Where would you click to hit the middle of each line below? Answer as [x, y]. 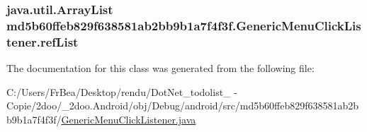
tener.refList [43, 41]
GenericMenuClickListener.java [129, 119]
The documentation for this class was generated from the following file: [160, 68]
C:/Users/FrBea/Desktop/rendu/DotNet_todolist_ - [122, 91]
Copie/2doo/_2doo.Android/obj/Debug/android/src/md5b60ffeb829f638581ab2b [183, 106]
